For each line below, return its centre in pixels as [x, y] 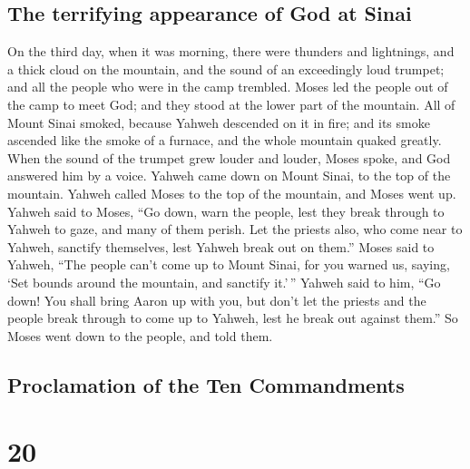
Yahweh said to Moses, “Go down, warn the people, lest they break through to [226, 211]
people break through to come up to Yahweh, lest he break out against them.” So [233, 318]
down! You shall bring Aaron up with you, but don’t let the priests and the [217, 300]
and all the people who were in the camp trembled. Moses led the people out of [228, 87]
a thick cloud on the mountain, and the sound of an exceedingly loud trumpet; [226, 68]
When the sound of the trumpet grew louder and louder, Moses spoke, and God [229, 157]
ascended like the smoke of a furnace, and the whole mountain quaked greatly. [225, 140]
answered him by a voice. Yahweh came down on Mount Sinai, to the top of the [229, 176]
